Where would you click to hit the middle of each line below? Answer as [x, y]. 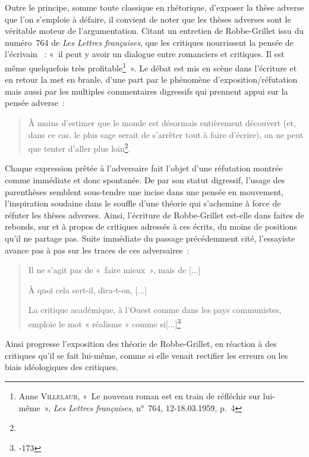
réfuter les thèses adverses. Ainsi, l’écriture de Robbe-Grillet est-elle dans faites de [154, 215]
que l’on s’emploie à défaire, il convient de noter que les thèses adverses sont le [148, 19]
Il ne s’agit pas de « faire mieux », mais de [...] [114, 270]
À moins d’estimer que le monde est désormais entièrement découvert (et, [162, 123]
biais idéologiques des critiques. [62, 367]
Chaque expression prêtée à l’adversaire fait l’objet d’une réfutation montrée [144, 168]
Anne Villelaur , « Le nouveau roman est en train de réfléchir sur [139, 396]
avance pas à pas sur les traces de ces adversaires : [97, 250]
